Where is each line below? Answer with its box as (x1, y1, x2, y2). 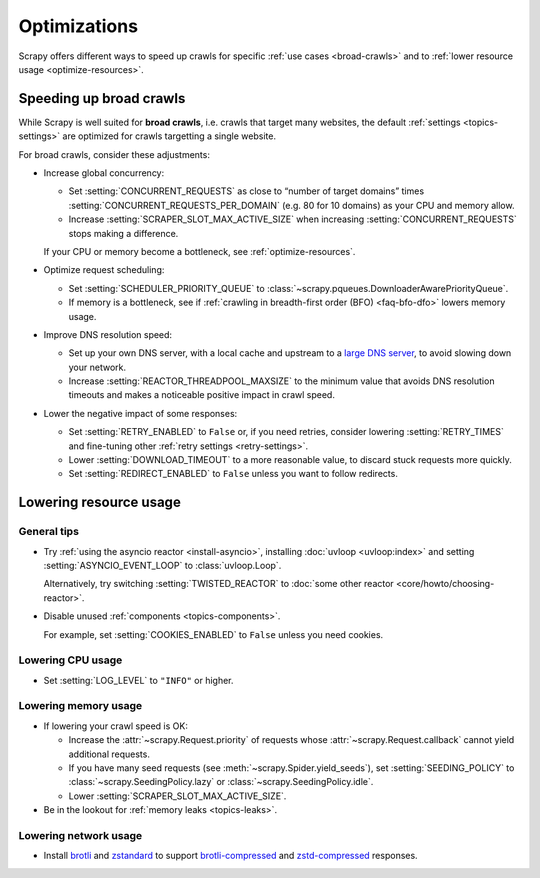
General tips (18, 525, 80, 539)
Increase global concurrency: (43, 167, 165, 179)
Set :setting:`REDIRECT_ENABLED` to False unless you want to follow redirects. (68, 468, 399, 480)
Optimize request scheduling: (43, 264, 165, 276)
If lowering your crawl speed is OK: (43, 720, 189, 732)
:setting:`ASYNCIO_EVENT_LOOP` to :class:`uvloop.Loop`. (43, 559, 282, 571)
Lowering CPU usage (18, 653, 123, 667)
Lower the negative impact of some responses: (43, 407, 238, 419)
